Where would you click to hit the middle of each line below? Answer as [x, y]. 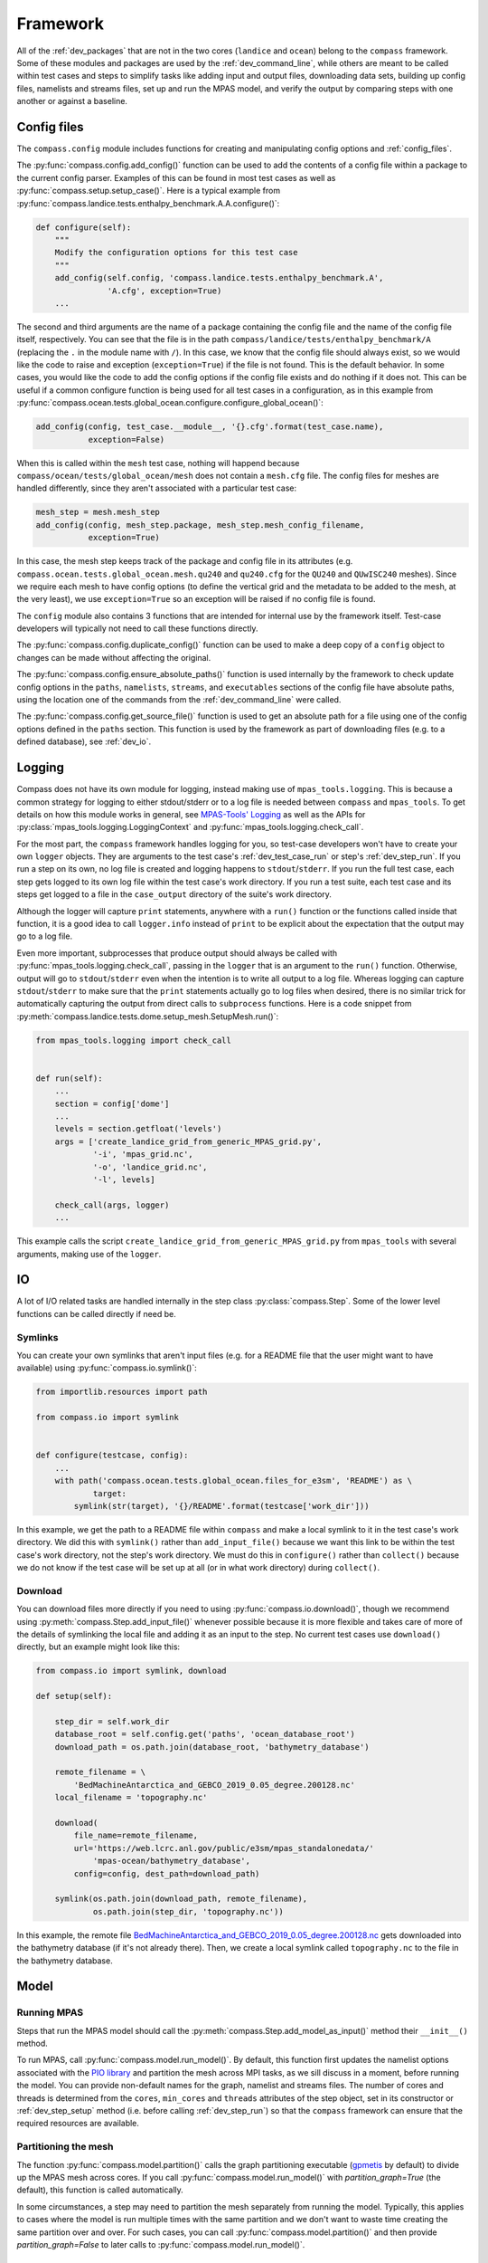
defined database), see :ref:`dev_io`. [84, 741]
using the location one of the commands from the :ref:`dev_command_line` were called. [179, 700]
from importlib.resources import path [122, 1392]
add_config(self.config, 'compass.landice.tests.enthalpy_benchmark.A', [219, 278]
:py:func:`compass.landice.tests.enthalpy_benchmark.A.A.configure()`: [148, 203]
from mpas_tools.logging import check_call [134, 1040]
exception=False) [127, 439]
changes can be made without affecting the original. [114, 657]
